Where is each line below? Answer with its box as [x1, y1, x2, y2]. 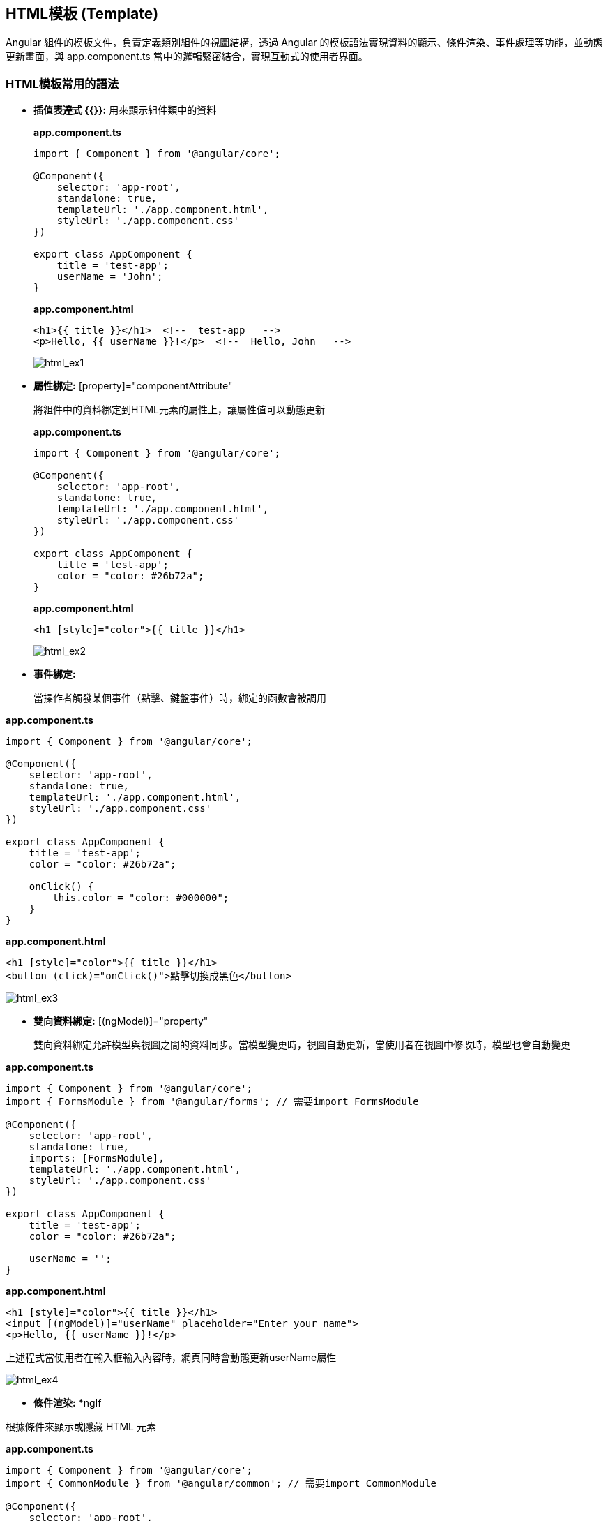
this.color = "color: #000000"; [52, 892, 229, 904]
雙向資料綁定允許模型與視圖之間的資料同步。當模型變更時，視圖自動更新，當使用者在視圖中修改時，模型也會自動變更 [33, 1039, 570, 1051]
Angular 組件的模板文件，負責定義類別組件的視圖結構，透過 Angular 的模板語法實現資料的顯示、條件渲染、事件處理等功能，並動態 [6, 36, 603, 49]
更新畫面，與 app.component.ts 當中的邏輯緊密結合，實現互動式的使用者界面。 [6, 50, 368, 63]
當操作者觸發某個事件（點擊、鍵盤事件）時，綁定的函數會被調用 [33, 692, 326, 704]
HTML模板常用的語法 [6, 76, 119, 91]
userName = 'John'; [56, 271, 163, 283]
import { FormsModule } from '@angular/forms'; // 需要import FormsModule [6, 1096, 419, 1108]
